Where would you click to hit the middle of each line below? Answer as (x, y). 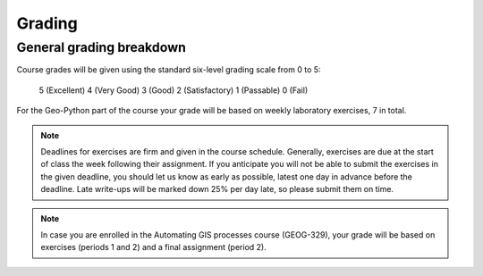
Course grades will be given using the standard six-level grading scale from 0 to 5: (169, 70)
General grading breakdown (102, 47)
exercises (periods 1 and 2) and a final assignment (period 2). (154, 247)
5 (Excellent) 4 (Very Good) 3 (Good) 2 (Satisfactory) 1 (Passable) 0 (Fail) (174, 90)
